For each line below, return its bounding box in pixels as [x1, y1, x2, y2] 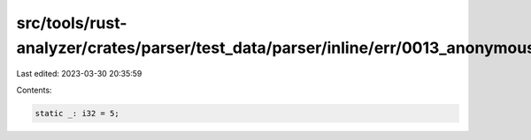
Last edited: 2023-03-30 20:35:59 [16, 69, 142, 79]
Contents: [16, 85, 52, 95]
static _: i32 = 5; [35, 108, 119, 118]
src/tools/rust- [16, 13, 127, 33]
